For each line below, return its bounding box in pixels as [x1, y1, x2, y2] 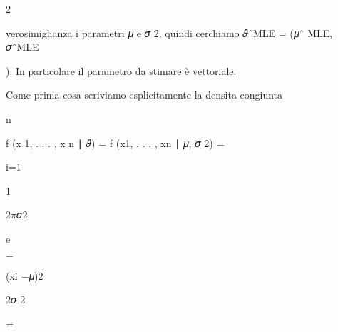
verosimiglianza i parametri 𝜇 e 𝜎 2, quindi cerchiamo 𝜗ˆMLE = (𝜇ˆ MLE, [6, 25, 333, 40]
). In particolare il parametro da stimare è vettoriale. [6, 63, 237, 78]
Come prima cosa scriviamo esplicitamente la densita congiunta [6, 87, 283, 102]
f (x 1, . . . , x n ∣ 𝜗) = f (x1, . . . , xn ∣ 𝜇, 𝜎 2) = [6, 135, 225, 150]
